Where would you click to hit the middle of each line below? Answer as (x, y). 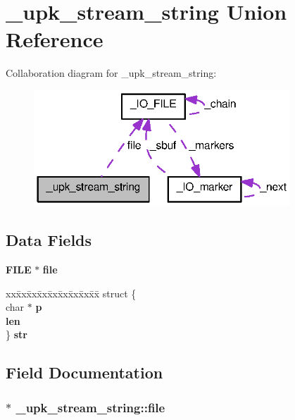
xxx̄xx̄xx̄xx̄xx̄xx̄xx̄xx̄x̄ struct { (71, 293)
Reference (55, 39)
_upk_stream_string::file (90, 407)
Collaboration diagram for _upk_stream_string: (111, 73)
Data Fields (49, 240)
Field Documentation (84, 372)
